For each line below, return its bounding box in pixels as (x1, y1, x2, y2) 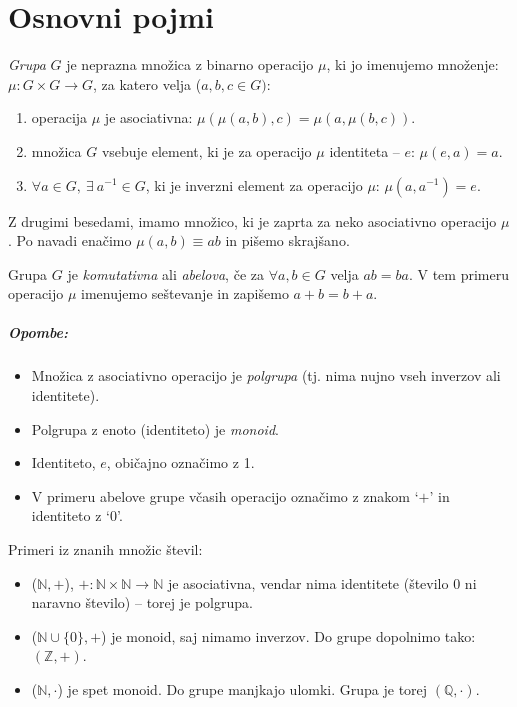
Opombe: (8, 322, 68, 343)
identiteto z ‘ (31, 505, 110, 526)
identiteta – (329, 140, 400, 161)
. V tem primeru (408, 263, 509, 284)
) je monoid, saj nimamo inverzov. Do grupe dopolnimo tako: (101, 625, 476, 646)
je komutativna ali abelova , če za (67, 263, 264, 284)
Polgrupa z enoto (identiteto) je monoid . (31, 418, 279, 439)
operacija (31, 107, 88, 128)
